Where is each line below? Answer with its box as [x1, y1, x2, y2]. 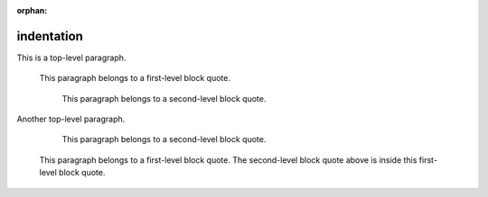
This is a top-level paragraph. [16, 52, 127, 63]
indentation [16, 28, 83, 44]
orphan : [16, 5, 48, 15]
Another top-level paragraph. [16, 113, 126, 125]
